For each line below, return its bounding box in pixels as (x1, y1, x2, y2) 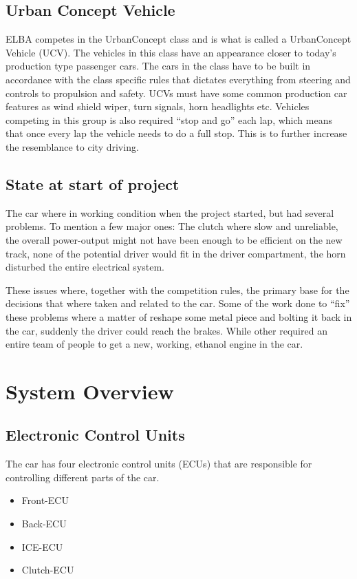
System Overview (6, 377, 174, 405)
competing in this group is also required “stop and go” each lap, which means (6, 112, 332, 127)
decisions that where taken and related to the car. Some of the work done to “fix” (6, 296, 350, 310)
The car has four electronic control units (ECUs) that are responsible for (6, 456, 312, 471)
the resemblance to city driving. (6, 139, 139, 154)
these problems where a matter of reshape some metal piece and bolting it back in (6, 309, 352, 324)
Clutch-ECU (21, 562, 74, 577)
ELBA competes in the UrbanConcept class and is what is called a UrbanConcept (6, 32, 351, 46)
